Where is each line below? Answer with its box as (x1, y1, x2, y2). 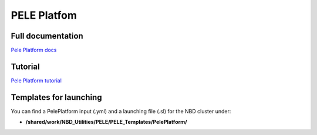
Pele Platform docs (11, 47, 57, 54)
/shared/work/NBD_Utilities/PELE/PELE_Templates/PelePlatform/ (25, 119, 187, 126)
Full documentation (11, 31, 83, 41)
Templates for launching (11, 92, 102, 102)
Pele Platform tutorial (11, 77, 62, 84)
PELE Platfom (11, 9, 77, 22)
